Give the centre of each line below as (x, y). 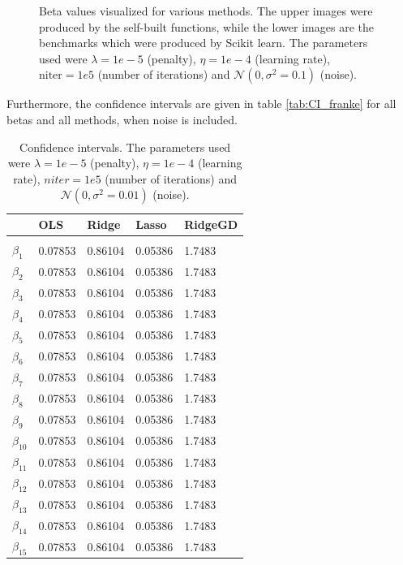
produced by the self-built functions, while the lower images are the (206, 26)
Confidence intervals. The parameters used (125, 147)
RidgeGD (211, 224)
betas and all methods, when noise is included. (122, 119)
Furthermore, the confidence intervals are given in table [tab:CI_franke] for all (201, 104)
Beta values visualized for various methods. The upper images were (206, 11)
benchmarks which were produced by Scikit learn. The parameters (204, 43)
